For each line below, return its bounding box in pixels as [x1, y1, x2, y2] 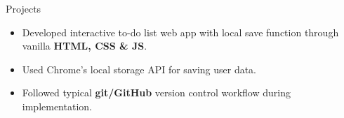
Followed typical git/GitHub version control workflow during [22, 85, 291, 100]
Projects [6, 1, 41, 15]
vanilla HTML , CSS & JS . [22, 38, 147, 53]
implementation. [22, 98, 92, 113]
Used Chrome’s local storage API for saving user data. [22, 61, 257, 76]
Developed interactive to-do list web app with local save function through [22, 24, 339, 39]
